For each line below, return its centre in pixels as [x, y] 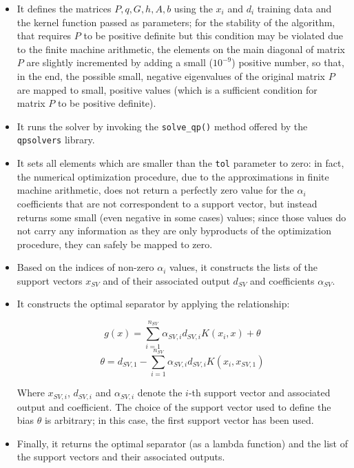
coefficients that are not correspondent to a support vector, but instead [167, 203]
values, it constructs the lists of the [243, 267]
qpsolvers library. [56, 140]
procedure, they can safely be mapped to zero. [115, 244]
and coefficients [282, 280]
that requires [44, 35]
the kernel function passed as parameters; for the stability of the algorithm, [176, 22]
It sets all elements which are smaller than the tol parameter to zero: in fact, [180, 163]
